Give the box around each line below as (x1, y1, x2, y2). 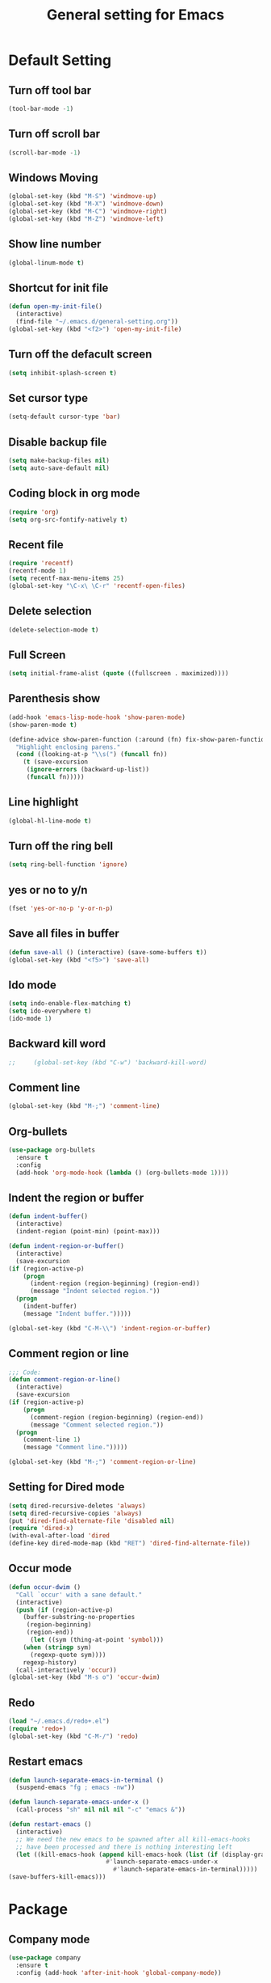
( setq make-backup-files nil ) (8, 457, 110, 465)
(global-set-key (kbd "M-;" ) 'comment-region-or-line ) (8, 1458, 197, 1466)
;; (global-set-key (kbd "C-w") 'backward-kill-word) (8, 1058, 207, 1067)
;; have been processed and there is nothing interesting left (15, 1842, 232, 1851)
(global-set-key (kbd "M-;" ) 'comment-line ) (8, 1102, 161, 1110)
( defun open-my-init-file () (8, 302, 103, 311)
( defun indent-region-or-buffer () (8, 1242, 125, 1250)
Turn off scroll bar (8, 127, 101, 141)
